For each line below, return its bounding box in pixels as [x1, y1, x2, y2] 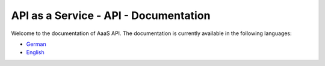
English [26, 49, 45, 56]
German [26, 40, 46, 48]
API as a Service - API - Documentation [11, 9, 211, 22]
